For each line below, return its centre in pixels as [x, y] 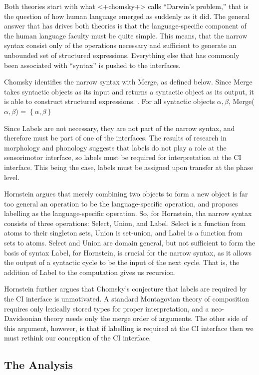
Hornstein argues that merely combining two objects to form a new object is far [126, 194]
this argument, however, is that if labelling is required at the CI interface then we [129, 328]
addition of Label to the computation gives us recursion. [90, 272]
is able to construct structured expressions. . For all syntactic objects [110, 101]
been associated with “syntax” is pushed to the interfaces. [92, 65]
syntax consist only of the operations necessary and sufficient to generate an [120, 45]
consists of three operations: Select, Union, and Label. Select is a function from [125, 223]
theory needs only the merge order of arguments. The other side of [146, 318]
